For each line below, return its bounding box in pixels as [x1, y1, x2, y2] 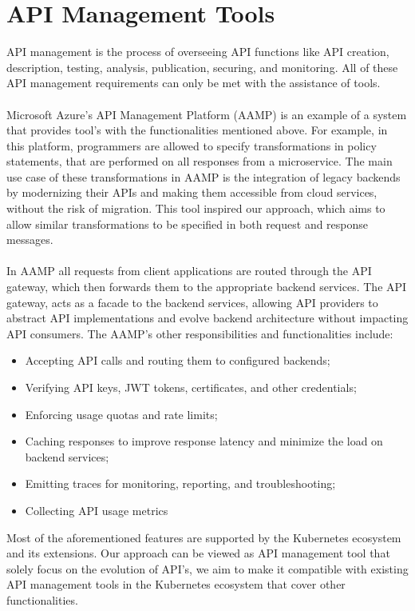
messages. [6, 231, 53, 248]
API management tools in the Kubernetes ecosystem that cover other [6, 576, 346, 593]
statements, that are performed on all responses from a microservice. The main [6, 153, 393, 170]
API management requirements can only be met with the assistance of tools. [6, 74, 381, 91]
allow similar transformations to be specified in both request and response [6, 215, 369, 232]
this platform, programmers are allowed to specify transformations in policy [6, 137, 377, 154]
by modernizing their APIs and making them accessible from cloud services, [6, 184, 377, 201]
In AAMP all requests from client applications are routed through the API [6, 262, 372, 279]
